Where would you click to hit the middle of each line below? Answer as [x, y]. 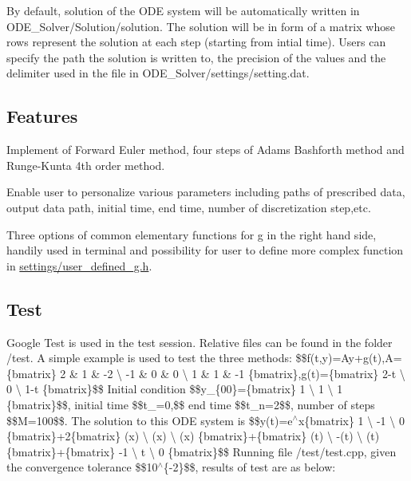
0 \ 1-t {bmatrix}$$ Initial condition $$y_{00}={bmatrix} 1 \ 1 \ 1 [175, 389]
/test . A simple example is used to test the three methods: [149, 358]
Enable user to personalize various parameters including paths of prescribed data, [206, 192]
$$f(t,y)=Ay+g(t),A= [349, 358]
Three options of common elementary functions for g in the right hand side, [192, 234]
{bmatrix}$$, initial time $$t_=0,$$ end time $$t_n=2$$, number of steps [191, 404]
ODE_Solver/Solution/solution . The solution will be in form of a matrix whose [201, 26]
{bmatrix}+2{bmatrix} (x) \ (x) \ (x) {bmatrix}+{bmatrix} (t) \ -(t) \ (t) [193, 436]
